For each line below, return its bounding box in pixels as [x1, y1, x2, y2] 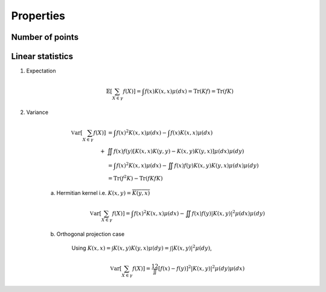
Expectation [26, 67, 56, 75]
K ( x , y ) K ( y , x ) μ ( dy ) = [113, 244, 169, 252]
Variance [26, 109, 48, 116]
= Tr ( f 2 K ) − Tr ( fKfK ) [107, 174, 163, 182]
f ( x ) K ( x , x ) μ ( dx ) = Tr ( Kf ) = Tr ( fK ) [144, 88, 234, 95]
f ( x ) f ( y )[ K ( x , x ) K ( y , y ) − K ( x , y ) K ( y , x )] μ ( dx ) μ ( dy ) [113, 148, 245, 154]
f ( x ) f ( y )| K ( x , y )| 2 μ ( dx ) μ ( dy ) [191, 209, 265, 217]
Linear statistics [11, 51, 74, 62]
